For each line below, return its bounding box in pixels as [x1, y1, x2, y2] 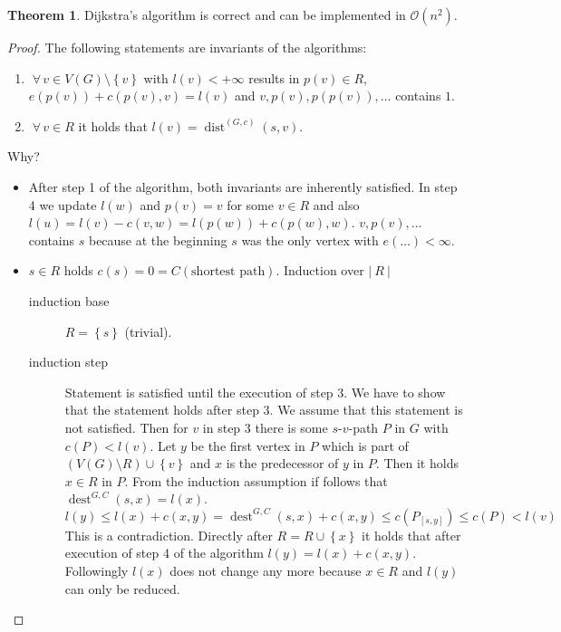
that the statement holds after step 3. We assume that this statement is [64, 400, 463, 419]
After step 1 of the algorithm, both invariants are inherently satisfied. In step [28, 177, 458, 196]
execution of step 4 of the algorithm [64, 543, 264, 562]
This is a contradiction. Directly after [64, 525, 273, 544]
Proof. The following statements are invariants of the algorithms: [7, 38, 367, 56]
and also [313, 195, 360, 214]
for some [227, 195, 274, 214]
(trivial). [124, 321, 172, 340]
